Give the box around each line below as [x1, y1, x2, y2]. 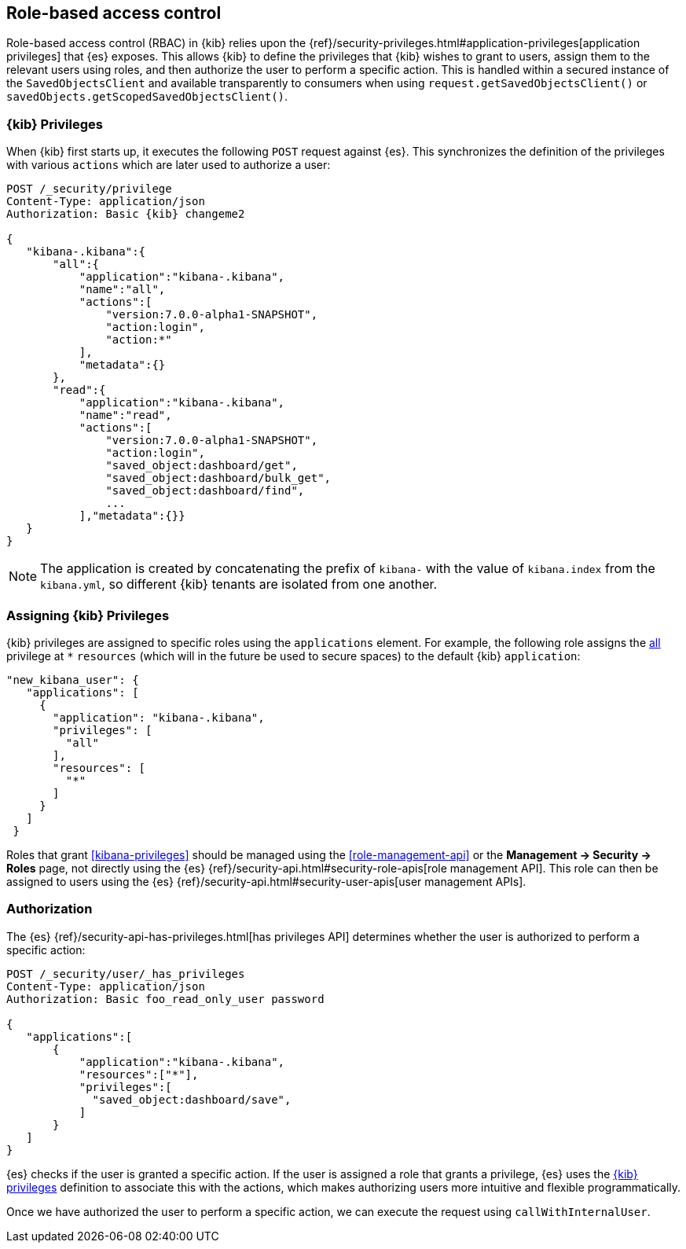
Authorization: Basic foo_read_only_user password [6, 992, 325, 1005]
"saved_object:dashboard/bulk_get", [105, 472, 332, 485]
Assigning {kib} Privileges [6, 607, 170, 623]
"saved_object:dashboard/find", [105, 484, 305, 498]
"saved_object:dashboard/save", [92, 1093, 292, 1106]
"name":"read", [79, 409, 172, 422]
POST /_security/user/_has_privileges [6, 967, 245, 980]
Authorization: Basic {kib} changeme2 [6, 208, 245, 221]
